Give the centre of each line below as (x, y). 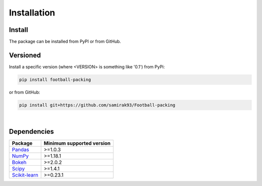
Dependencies (32, 132)
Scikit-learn (25, 175)
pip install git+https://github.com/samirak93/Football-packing (97, 105)
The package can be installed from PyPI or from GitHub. (65, 42)
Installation (32, 13)
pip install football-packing (55, 79)
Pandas (20, 149)
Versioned (25, 55)
